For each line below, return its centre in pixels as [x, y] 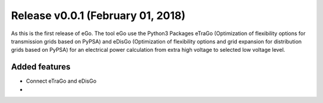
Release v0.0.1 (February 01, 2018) [98, 15]
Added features [41, 67]
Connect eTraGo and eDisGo [61, 81]
